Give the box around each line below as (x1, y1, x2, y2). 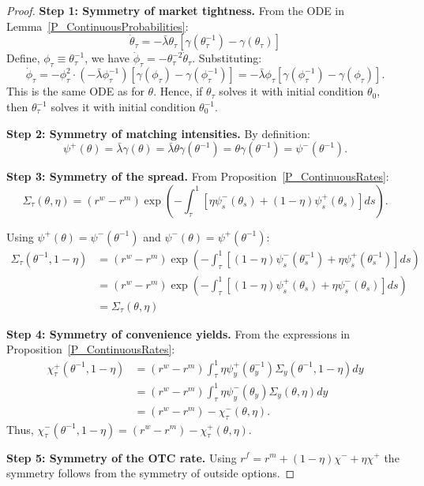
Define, (6, 50, 40, 66)
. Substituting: (192, 50, 262, 66)
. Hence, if (153, 83, 203, 99)
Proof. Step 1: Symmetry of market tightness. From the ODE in (6, 2, 345, 18)
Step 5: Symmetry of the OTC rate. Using (6, 449, 237, 465)
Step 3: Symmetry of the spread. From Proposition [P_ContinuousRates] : (6, 168, 389, 185)
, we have (84, 50, 129, 66)
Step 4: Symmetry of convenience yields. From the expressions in (6, 325, 351, 342)
